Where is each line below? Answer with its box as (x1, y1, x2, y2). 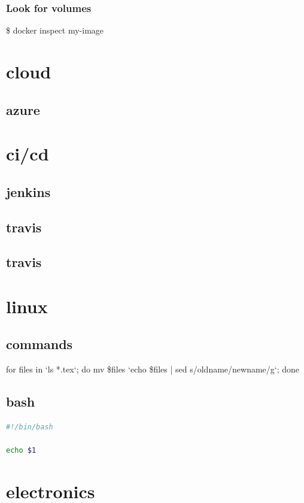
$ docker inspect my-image (6, 24, 104, 37)
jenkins (6, 182, 51, 201)
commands (6, 335, 73, 353)
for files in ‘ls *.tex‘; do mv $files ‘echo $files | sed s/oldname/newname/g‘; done (6, 363, 300, 375)
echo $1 (6, 446, 37, 455)
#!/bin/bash (6, 423, 53, 432)
